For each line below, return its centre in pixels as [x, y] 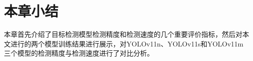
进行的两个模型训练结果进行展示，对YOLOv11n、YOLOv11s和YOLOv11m [127, 43]
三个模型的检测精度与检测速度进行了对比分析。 [79, 53]
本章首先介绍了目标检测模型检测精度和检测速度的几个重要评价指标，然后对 [123, 34]
